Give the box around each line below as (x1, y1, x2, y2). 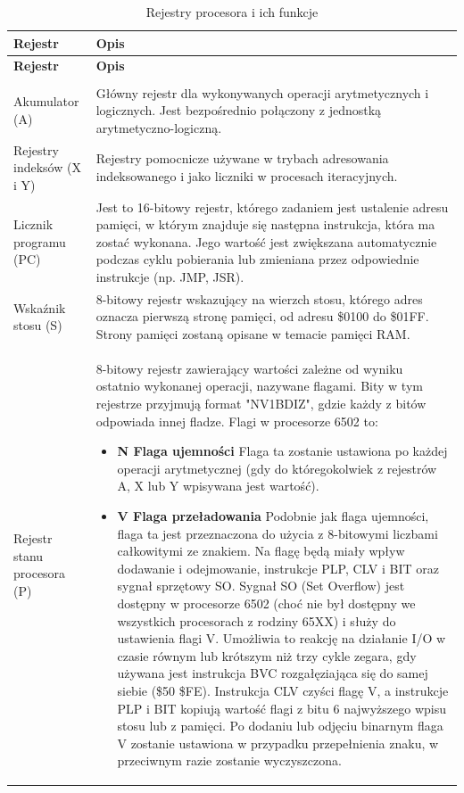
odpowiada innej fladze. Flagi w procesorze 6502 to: (95, 411, 378, 430)
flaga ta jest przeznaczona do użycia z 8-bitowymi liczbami (117, 524, 438, 542)
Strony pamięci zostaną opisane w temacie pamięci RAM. (95, 325, 410, 343)
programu (13, 232, 66, 251)
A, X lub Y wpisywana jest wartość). (117, 476, 319, 495)
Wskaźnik (13, 298, 66, 317)
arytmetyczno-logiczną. (95, 118, 222, 136)
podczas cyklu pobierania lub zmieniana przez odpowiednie (95, 250, 419, 268)
